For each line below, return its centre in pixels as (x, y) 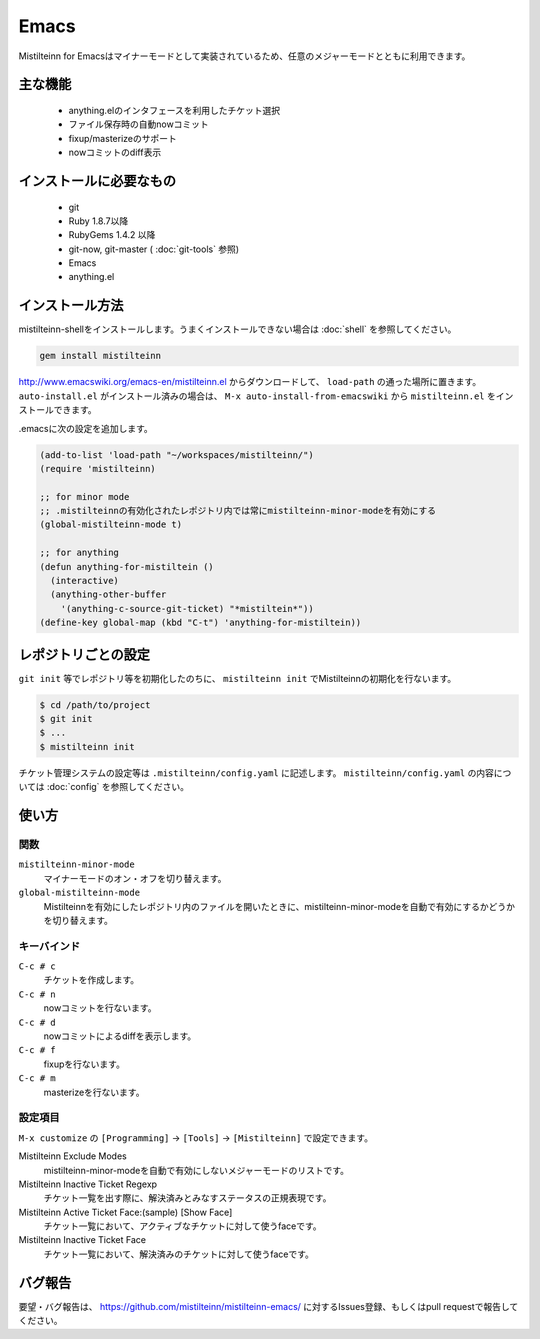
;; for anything (79, 553)
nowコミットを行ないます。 (100, 1008)
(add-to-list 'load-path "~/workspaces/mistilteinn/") (176, 454)
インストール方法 (71, 305)
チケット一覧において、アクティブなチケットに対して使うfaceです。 (182, 1226)
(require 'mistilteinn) (98, 468)
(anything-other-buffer (108, 594)
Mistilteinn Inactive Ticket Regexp (88, 1184)
